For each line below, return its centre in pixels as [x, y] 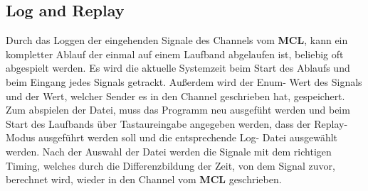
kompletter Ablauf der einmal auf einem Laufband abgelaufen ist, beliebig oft [175, 54]
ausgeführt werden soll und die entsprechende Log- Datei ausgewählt [188, 137]
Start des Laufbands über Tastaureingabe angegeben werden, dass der [158, 123]
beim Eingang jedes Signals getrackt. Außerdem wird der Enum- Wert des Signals [184, 81]
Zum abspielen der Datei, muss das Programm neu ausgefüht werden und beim [178, 110]
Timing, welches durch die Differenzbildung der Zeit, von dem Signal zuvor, [170, 165]
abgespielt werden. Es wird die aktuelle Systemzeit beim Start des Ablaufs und [178, 68]
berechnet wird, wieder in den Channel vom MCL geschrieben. [144, 179]
